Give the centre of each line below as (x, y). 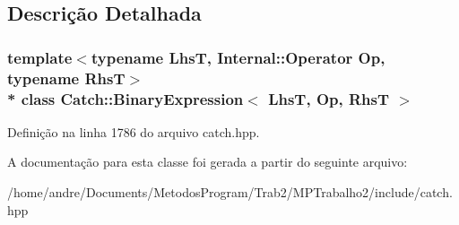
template (40, 57)
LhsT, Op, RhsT (329, 98)
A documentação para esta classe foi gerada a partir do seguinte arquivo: (208, 162)
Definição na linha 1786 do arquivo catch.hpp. (134, 131)
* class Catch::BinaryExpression (126, 98)
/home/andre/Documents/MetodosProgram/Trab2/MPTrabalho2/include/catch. (230, 192)
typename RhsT (66, 78)
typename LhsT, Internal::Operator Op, (238, 57)
